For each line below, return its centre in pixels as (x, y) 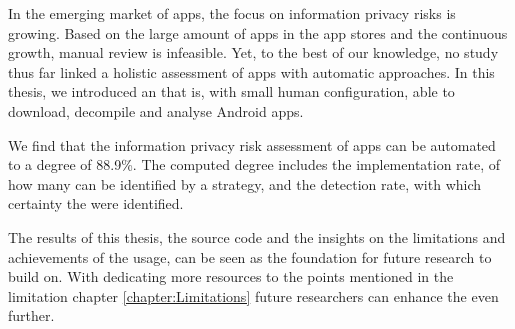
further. (31, 315)
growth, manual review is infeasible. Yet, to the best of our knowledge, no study (253, 52)
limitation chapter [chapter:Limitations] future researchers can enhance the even (253, 295)
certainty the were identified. (96, 203)
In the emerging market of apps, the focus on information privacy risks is (232, 13)
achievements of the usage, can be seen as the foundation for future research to (250, 256)
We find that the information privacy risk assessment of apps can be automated (252, 144)
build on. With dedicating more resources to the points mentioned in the (231, 276)
